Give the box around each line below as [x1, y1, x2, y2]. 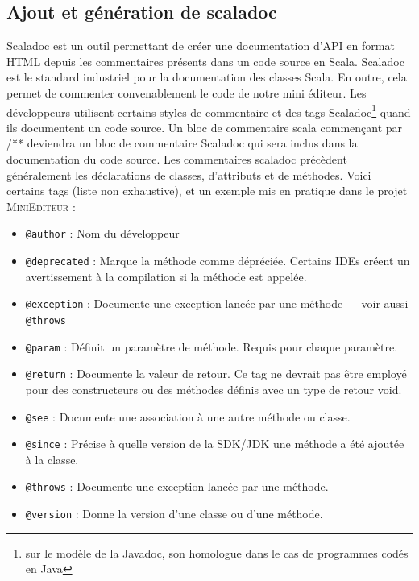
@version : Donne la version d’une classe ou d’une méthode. [25, 505, 323, 522]
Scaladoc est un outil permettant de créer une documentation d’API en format [6, 37, 395, 54]
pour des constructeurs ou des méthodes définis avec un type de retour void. [25, 380, 402, 397]
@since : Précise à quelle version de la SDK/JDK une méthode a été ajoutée [25, 435, 404, 452]
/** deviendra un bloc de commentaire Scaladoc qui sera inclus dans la [6, 135, 358, 151]
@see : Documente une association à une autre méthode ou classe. [25, 408, 351, 425]
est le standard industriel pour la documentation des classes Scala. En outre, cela [6, 68, 407, 85]
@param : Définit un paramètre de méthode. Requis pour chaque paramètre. [25, 338, 398, 355]
